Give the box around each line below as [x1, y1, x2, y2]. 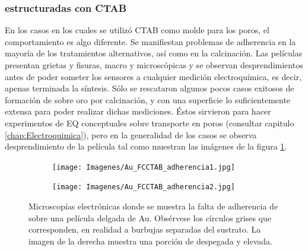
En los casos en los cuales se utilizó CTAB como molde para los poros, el [5, 24, 269, 36]
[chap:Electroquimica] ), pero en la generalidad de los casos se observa [5, 128, 257, 141]
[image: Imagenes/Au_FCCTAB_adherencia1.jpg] [52, 163, 235, 171]
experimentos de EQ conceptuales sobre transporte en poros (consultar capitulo [5, 116, 294, 129]
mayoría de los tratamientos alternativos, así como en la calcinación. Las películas [5, 47, 303, 59]
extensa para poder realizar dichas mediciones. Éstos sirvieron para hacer [5, 105, 271, 117]
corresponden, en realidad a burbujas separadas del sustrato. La [28, 223, 261, 236]
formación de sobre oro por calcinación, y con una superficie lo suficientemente [5, 93, 291, 106]
